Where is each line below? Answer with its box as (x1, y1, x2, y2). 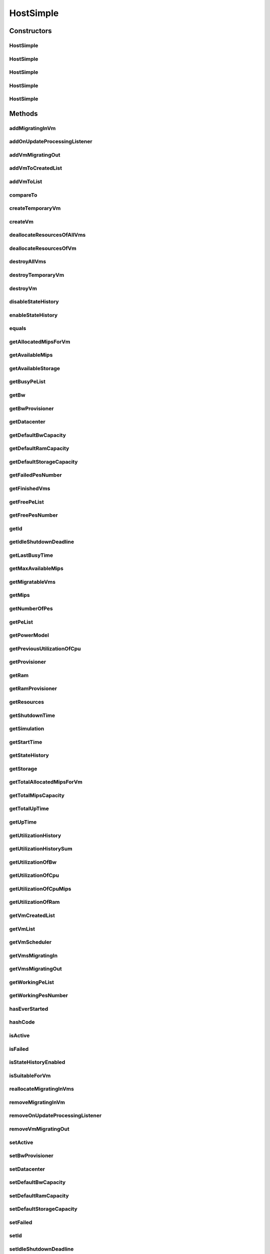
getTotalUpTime (9, 805, 49, 812)
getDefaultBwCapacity (9, 431, 66, 438)
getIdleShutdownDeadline (9, 538, 74, 545)
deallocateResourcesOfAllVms (9, 231, 86, 238)
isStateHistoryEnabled (9, 1059, 65, 1066)
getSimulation (9, 725, 44, 732)
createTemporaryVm (9, 205, 61, 212)
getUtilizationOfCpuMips (9, 885, 71, 892)
